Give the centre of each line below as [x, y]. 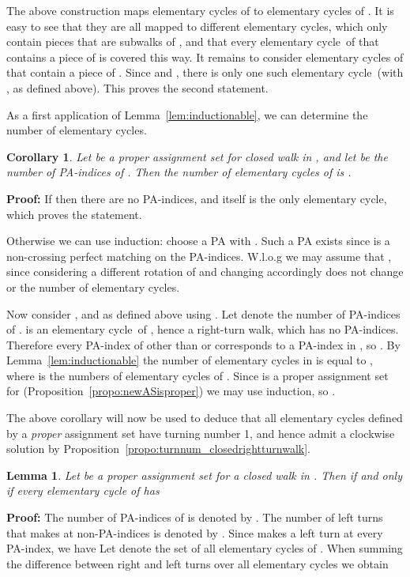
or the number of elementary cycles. [93, 287]
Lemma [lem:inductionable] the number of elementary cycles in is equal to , [190, 360]
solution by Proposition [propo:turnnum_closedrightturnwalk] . [158, 449]
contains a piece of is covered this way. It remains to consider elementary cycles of [205, 57]
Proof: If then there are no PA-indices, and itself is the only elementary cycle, [197, 198]
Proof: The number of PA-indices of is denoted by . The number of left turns [195, 517]
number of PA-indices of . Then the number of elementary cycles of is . [179, 172]
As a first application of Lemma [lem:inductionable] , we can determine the [187, 114]
